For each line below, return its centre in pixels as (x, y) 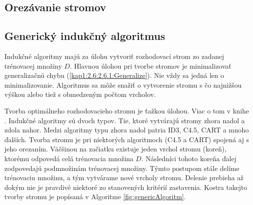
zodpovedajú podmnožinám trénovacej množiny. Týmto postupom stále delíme (122, 168)
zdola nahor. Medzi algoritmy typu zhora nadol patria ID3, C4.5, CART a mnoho (127, 130)
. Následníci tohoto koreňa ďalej (189, 158)
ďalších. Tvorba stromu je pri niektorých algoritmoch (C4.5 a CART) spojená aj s (127, 139)
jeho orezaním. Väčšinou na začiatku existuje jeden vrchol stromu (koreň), (116, 149)
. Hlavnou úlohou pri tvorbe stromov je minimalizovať (151, 65)
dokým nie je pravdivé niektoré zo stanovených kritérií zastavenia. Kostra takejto (126, 187)
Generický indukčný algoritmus (85, 36)
